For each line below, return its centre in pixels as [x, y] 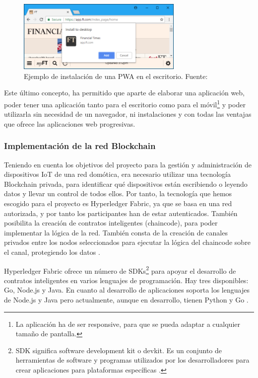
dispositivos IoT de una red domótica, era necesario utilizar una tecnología [118, 174]
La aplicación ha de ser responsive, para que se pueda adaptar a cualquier [128, 324]
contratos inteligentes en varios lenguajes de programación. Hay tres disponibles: [126, 280]
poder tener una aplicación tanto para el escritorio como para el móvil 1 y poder [125, 103]
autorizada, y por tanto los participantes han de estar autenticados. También [121, 213]
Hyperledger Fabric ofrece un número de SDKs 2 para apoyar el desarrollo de [120, 270]
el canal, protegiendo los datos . [52, 252]
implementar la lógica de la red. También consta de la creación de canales [116, 232]
